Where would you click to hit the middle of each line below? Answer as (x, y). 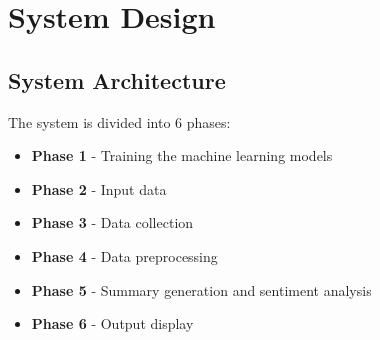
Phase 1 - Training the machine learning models (182, 155)
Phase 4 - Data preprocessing (124, 255)
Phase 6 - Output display (112, 323)
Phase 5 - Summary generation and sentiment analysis (201, 289)
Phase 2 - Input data (99, 188)
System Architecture (117, 79)
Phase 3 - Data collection (112, 222)
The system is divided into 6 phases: (119, 121)
